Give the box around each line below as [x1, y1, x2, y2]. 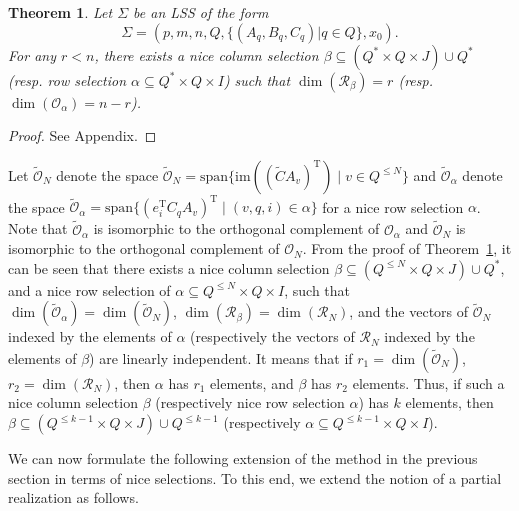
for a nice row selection [322, 196, 464, 217]
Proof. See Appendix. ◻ [8, 125, 157, 146]
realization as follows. [8, 487, 139, 508]
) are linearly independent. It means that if [89, 347, 353, 368]
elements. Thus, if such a [352, 372, 505, 393]
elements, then [405, 392, 494, 413]
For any [8, 44, 56, 65]
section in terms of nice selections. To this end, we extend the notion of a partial [8, 467, 502, 488]
